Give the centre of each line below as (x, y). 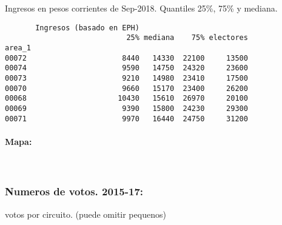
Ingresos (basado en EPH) (87, 28)
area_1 (18, 48)
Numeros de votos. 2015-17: (74, 191)
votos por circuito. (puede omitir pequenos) (86, 214)
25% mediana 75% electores (187, 38)
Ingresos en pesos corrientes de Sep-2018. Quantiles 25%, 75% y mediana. (141, 8)
